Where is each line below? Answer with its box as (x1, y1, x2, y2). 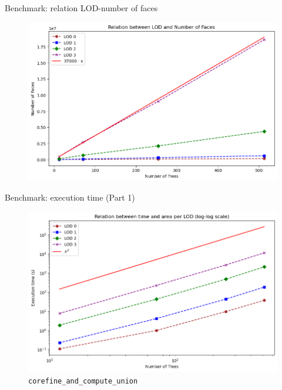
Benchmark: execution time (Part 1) (5, 191, 135, 204)
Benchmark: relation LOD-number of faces (5, 2, 158, 14)
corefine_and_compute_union (28, 376, 138, 385)
